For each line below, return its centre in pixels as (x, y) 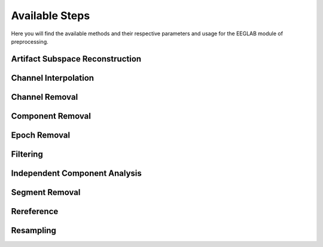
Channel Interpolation (53, 78)
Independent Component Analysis (76, 173)
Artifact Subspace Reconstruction (76, 59)
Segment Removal (46, 192)
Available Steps (51, 16)
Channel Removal (45, 97)
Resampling (34, 230)
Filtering (27, 154)
